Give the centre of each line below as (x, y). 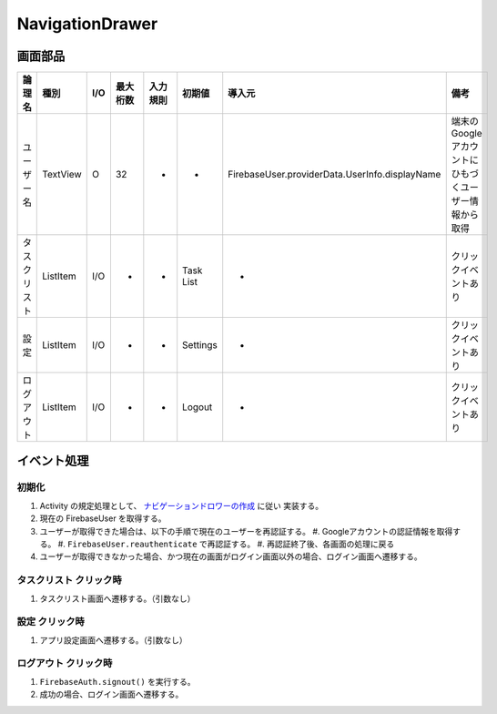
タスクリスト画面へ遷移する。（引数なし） (117, 598)
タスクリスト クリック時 (69, 580)
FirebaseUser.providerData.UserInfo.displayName (335, 175)
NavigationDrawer (87, 24)
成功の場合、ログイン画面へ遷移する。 (112, 694)
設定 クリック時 (51, 622)
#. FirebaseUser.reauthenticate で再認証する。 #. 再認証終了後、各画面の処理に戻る (226, 544)
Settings (200, 345)
